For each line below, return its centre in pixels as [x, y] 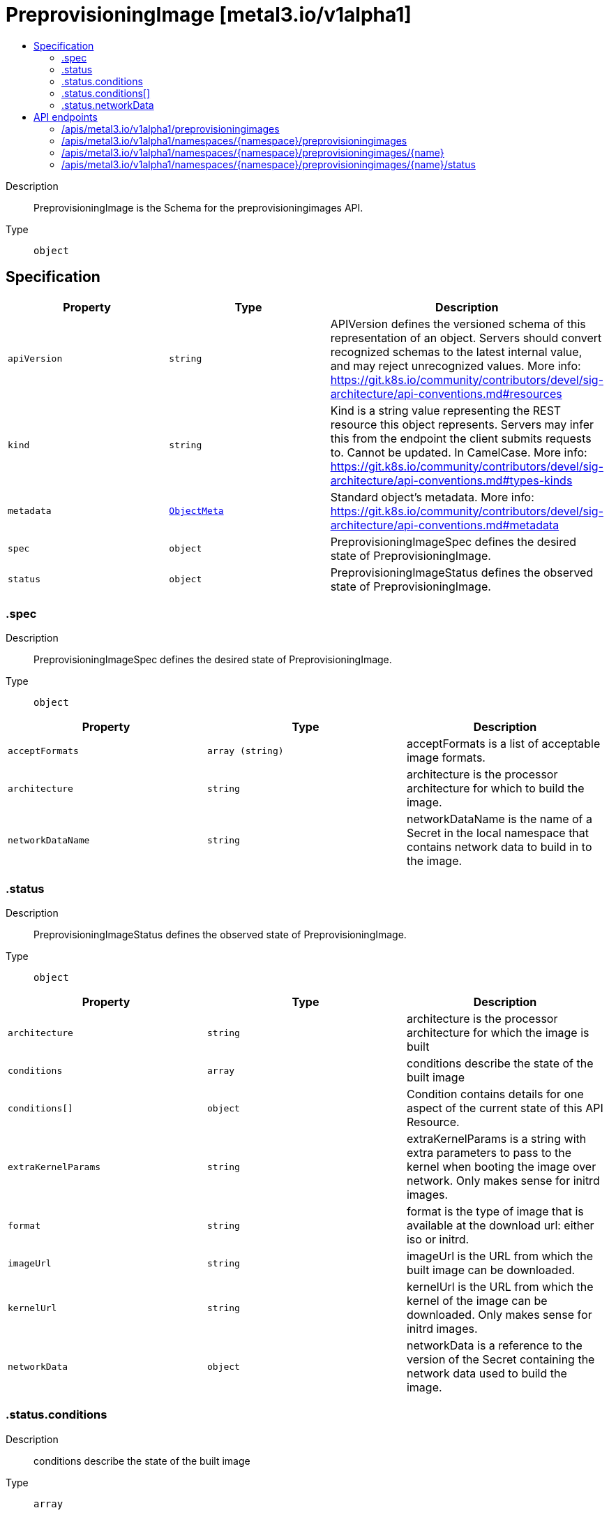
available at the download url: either [500, 1226]
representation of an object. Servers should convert [466, 338]
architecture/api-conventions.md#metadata [445, 525]
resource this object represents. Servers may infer [462, 424]
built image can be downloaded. [491, 1270]
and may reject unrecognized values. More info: [456, 365]
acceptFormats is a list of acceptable [503, 744]
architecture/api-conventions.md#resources [446, 393]
